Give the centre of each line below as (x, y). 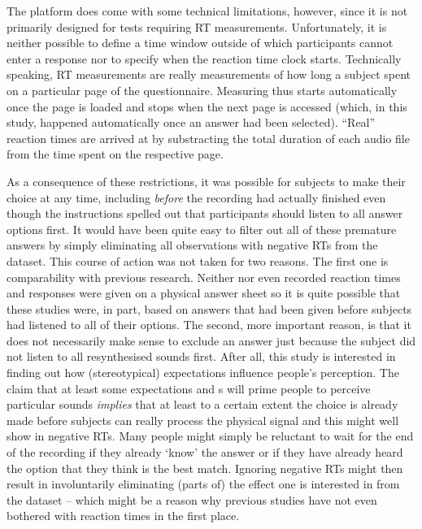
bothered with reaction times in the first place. (123, 516)
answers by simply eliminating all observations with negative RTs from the (192, 245)
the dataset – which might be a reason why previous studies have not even (192, 499)
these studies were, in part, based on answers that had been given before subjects (209, 308)
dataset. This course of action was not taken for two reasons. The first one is (198, 260)
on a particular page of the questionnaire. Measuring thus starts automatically (202, 90)
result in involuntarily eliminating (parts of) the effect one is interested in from (203, 484)
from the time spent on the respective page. (115, 154)
